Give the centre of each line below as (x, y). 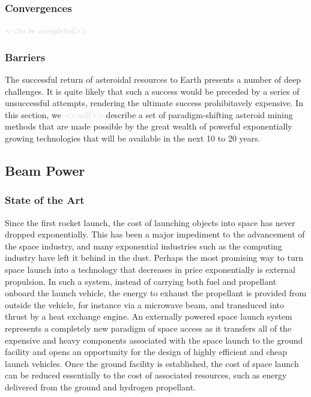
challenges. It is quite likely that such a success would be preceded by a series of (152, 91)
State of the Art (45, 200)
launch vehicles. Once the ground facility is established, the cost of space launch (152, 363)
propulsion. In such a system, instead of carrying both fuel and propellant (141, 281)
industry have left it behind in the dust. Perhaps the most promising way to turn (154, 258)
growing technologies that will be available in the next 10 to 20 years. (133, 138)
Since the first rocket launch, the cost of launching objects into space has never (150, 222)
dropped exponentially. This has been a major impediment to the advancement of (155, 234)
